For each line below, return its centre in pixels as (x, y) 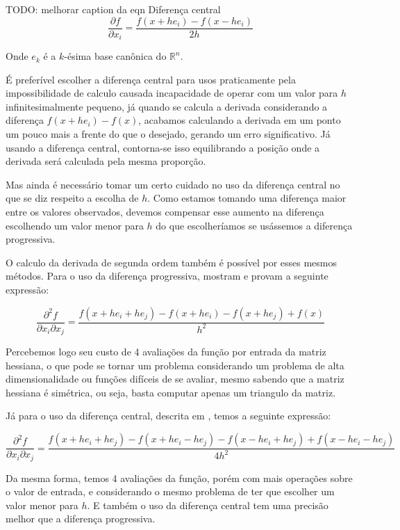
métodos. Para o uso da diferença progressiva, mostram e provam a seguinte (167, 276)
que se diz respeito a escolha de (72, 198)
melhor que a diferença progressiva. (81, 519)
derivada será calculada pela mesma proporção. (106, 161)
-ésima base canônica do (115, 56)
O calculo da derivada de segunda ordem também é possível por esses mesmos (172, 262)
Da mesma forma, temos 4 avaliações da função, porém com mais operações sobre (179, 477)
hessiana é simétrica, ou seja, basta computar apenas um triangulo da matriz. (171, 392)
